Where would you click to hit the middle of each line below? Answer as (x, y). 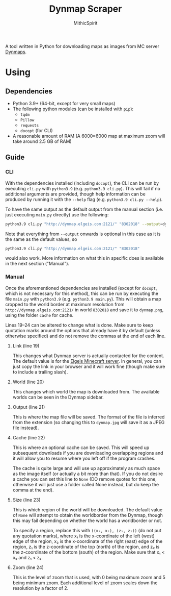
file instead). (26, 428)
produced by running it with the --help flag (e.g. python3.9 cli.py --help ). (84, 199)
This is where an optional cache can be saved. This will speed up (81, 448)
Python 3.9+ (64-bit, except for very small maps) (64, 103)
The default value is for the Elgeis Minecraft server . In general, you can (87, 361)
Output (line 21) (29, 407)
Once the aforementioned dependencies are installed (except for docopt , (81, 288)
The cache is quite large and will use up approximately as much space (86, 468)
